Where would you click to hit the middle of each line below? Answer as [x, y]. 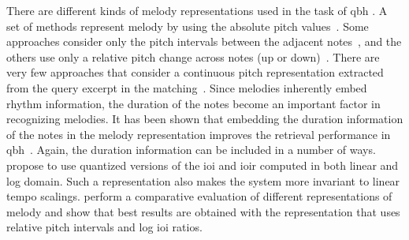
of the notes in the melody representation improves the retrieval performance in [199, 134]
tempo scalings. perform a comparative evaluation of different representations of [199, 196]
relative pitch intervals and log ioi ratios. [104, 227]
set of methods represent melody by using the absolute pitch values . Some [188, 26]
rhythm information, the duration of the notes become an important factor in [193, 103]
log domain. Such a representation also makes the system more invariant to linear [203, 180]
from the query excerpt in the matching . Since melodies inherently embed [187, 87]
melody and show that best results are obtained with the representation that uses [203, 211]
